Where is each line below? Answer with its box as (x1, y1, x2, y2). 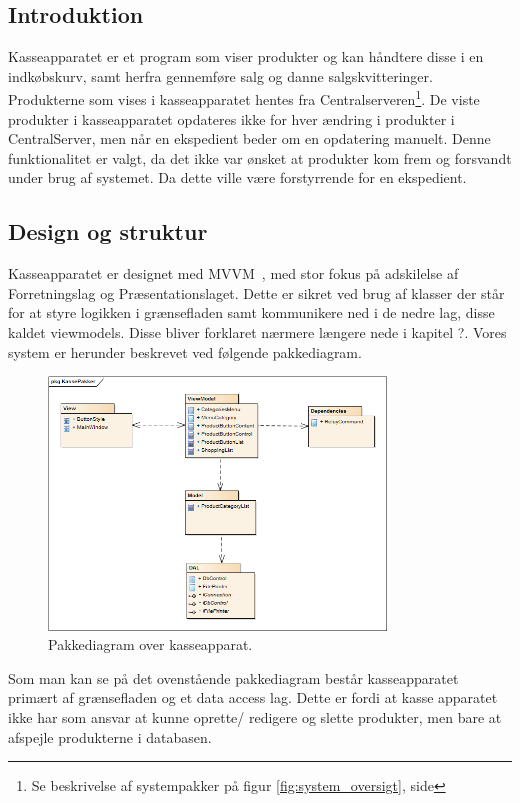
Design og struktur (8, 216, 208, 247)
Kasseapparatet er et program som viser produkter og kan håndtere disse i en (8, 46, 484, 67)
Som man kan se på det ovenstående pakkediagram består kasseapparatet (8, 667, 459, 688)
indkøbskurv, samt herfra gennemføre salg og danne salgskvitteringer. (8, 65, 433, 86)
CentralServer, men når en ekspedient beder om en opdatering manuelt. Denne (8, 128, 491, 149)
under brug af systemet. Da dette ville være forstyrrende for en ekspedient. (8, 167, 467, 188)
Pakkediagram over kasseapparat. (48, 634, 253, 655)
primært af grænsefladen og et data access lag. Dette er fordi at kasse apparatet (8, 687, 498, 708)
